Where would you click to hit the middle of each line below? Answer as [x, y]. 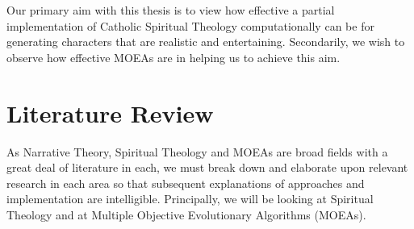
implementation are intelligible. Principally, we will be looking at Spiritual [190, 199]
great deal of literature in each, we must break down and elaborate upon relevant [207, 167]
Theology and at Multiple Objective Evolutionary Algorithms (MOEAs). [186, 214]
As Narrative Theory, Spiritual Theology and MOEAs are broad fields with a [197, 151]
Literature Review [110, 112]
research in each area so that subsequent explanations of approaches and [186, 183]
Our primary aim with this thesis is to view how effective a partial [171, 10]
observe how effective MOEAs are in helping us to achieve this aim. [174, 57]
